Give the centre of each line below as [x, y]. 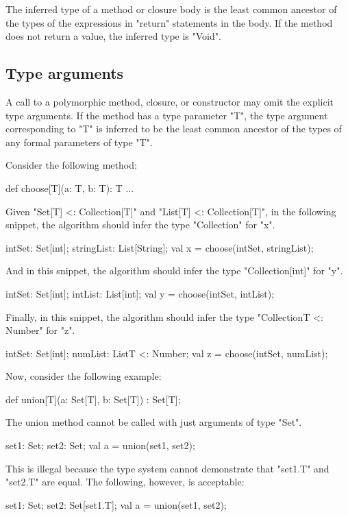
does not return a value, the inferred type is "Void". [113, 36]
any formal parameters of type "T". [79, 142]
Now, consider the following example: [84, 376]
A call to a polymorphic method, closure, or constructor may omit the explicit [170, 101]
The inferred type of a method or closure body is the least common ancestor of [171, 9]
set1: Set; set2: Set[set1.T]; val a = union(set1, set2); [116, 504]
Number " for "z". [40, 330]
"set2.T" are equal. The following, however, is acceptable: [125, 482]
